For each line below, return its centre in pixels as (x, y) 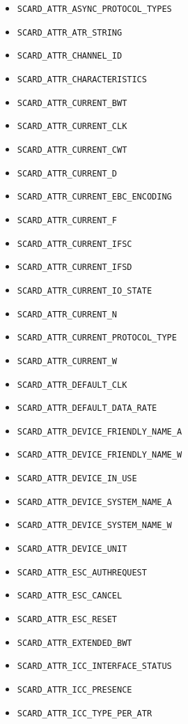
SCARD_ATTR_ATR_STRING (70, 32)
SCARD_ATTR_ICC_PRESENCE (75, 690)
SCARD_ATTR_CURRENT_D (67, 173)
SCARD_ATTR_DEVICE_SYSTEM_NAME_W (94, 526)
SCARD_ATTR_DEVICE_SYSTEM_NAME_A (94, 502)
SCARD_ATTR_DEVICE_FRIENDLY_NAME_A (100, 431)
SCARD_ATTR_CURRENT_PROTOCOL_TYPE (97, 338)
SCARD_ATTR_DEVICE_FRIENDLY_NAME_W (100, 455)
